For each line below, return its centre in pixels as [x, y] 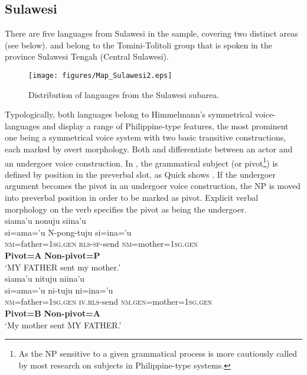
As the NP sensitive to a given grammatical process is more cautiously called [158, 353]
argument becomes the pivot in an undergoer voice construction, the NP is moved [153, 186]
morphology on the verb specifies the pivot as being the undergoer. [126, 209]
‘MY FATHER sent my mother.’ [63, 267]
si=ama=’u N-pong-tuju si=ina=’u [68, 232]
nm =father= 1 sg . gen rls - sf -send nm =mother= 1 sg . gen [101, 244]
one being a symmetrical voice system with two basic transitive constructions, [146, 137]
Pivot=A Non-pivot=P [53, 255]
